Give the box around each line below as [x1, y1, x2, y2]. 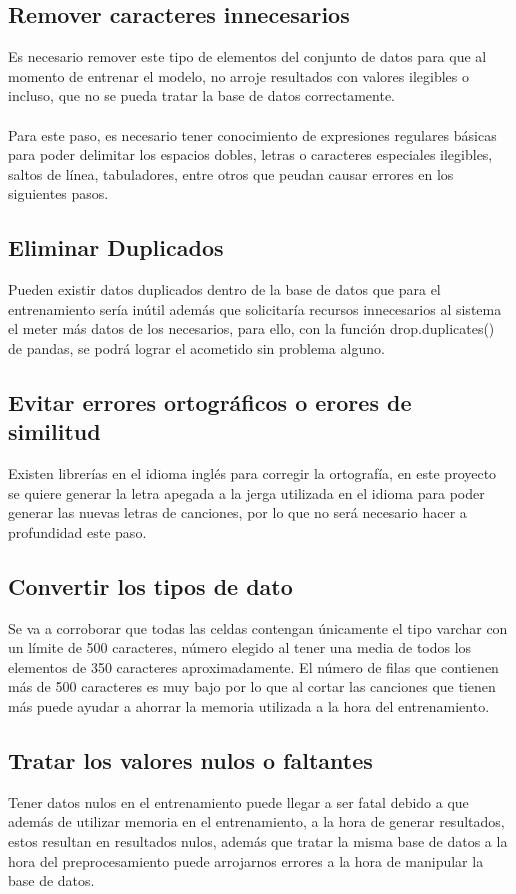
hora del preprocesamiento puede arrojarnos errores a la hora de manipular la [8, 850, 484, 871]
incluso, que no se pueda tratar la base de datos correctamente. [8, 85, 395, 106]
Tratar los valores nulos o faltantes [8, 745, 373, 776]
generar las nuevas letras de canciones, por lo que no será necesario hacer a [8, 502, 467, 523]
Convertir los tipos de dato [8, 570, 293, 601]
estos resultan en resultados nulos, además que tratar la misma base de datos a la [8, 831, 508, 852]
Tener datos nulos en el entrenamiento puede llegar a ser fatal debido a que [8, 791, 469, 812]
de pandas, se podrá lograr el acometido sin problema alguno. [8, 337, 385, 358]
